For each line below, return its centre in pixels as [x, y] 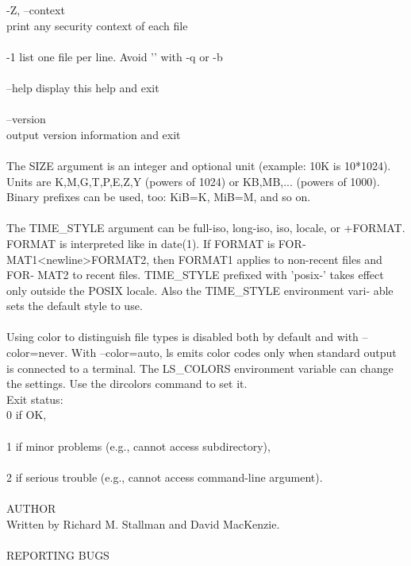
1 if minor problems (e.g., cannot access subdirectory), [138, 446]
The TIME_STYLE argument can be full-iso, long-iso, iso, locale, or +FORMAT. [206, 228]
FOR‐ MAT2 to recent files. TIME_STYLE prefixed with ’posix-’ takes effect [195, 275]
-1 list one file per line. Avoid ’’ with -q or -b [115, 56]
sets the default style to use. [75, 306]
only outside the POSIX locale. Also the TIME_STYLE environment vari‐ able [200, 290]
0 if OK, [27, 415]
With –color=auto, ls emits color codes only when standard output [234, 353]
